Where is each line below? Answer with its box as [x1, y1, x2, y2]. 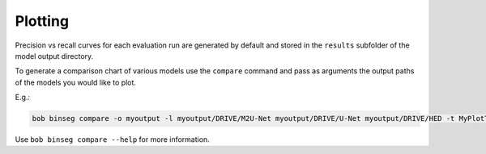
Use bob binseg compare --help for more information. [15, 135, 210, 144]
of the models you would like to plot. [15, 77, 137, 87]
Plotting [15, 12, 69, 30]
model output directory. [15, 51, 94, 60]
